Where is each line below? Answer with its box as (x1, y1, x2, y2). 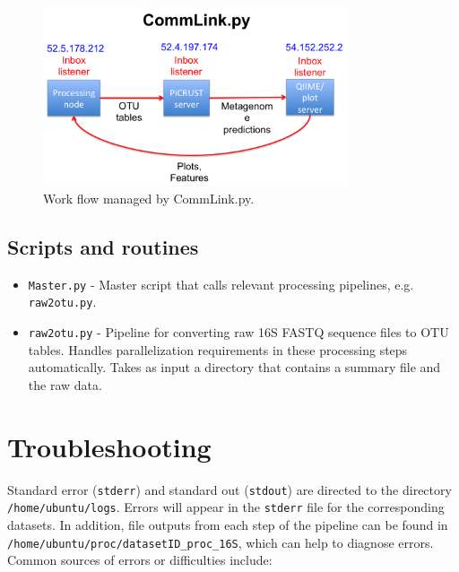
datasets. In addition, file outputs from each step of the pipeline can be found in (7, 515, 448, 533)
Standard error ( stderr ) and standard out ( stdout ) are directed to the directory (7, 480, 452, 498)
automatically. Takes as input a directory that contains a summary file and (28, 358, 441, 377)
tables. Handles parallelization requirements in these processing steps (28, 340, 408, 359)
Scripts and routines (7, 232, 199, 260)
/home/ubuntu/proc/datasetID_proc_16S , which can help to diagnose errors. (7, 533, 434, 551)
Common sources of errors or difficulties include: (7, 550, 273, 569)
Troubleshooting (7, 428, 212, 464)
